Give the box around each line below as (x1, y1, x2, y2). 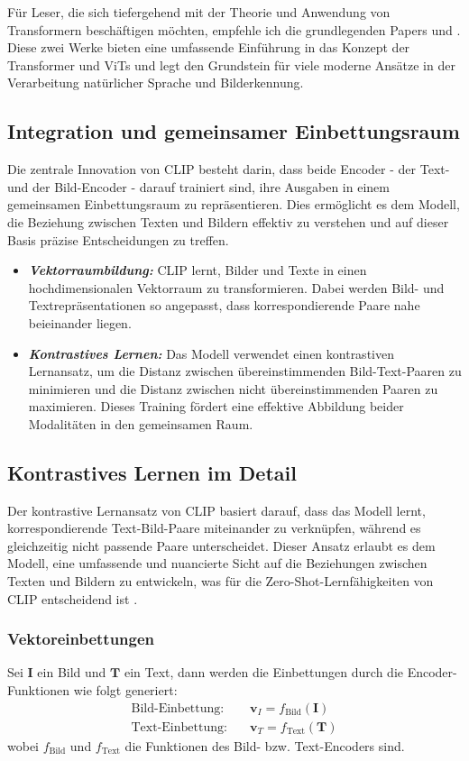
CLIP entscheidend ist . (7, 589, 138, 608)
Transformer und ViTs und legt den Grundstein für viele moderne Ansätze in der (7, 55, 455, 74)
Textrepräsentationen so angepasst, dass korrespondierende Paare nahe (28, 296, 420, 315)
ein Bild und (37, 663, 106, 682)
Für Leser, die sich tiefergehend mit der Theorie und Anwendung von (7, 3, 391, 21)
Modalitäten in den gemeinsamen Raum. (28, 414, 253, 433)
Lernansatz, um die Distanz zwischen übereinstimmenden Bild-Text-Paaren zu (28, 362, 462, 380)
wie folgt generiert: (73, 681, 178, 700)
